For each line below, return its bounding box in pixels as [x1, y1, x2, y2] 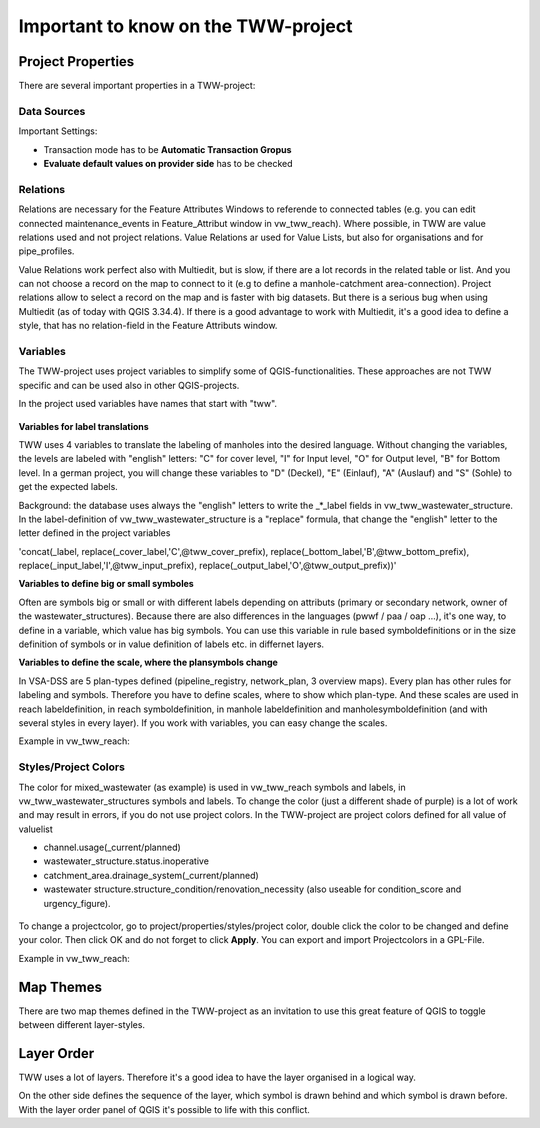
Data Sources [18, 104, 86, 118]
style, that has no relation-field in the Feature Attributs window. [18, 320, 278, 332]
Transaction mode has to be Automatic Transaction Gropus [43, 143, 292, 155]
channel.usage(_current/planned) [43, 841, 182, 854]
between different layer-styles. [18, 1019, 145, 1031]
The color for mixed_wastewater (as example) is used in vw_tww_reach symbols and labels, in [18, 781, 406, 793]
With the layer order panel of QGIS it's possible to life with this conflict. [18, 1103, 310, 1115]
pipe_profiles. [18, 245, 75, 257]
